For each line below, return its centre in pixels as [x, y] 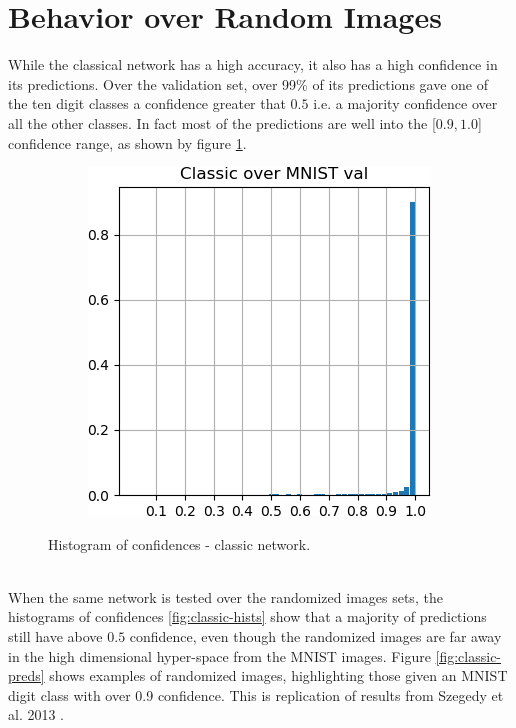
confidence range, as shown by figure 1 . [127, 142]
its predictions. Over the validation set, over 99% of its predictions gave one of [248, 83]
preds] [26, 675]
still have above [55, 636]
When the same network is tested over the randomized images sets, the [225, 596]
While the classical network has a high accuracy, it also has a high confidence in [253, 64]
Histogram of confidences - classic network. [179, 543]
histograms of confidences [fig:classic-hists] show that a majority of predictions [247, 616]
